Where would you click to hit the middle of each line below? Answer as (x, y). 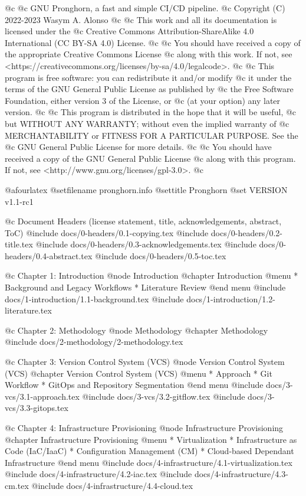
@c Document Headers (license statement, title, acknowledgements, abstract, (143, 221)
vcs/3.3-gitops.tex (37, 408)
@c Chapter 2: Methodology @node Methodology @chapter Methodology (136, 330)
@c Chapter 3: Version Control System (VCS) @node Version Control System (145, 362)
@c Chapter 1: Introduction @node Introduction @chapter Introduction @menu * (152, 275)
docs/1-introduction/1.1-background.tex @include (94, 298)
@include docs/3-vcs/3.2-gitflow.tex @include (164, 396)
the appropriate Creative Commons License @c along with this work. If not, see (149, 54)
